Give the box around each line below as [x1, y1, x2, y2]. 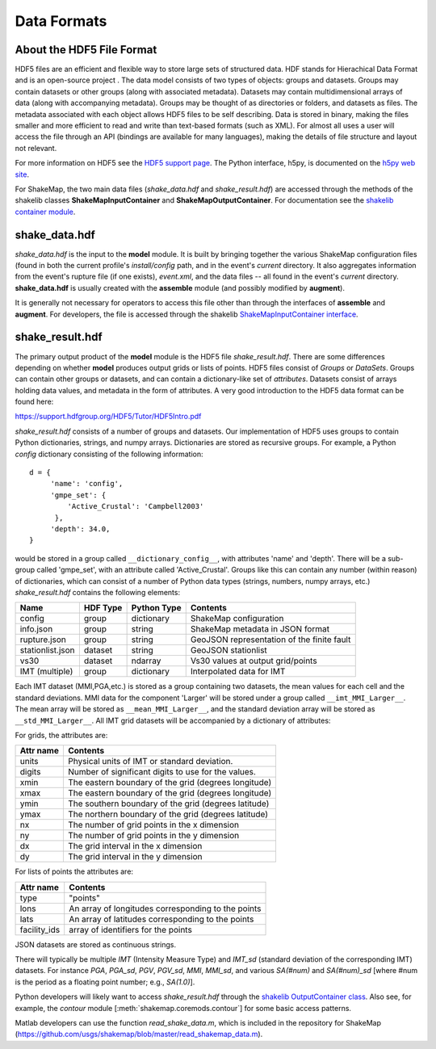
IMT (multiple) [19, 666, 73, 678]
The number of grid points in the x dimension [67, 820, 240, 831]
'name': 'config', [50, 479, 124, 489]
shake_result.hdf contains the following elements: [15, 587, 181, 597]
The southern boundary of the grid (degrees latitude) [67, 798, 270, 809]
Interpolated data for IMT [190, 666, 286, 678]
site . [15, 170, 30, 179]
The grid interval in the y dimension [67, 851, 203, 862]
